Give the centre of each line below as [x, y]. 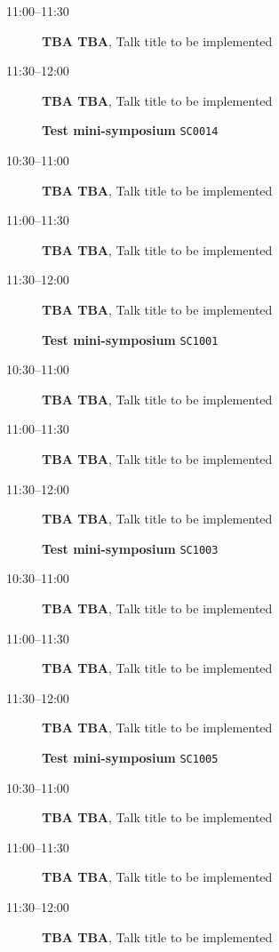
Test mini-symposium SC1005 [130, 758]
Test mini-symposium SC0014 [130, 130]
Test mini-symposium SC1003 [130, 548]
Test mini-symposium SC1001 [130, 339]
